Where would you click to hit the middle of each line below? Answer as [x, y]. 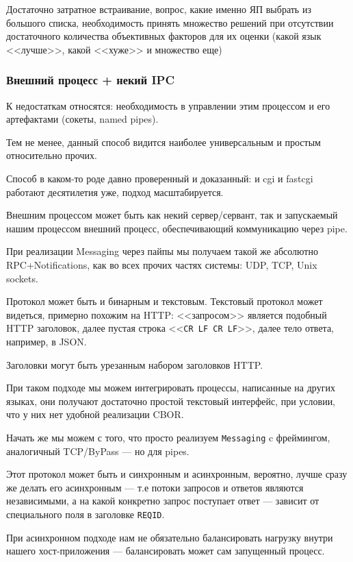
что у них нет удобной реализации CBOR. [95, 414]
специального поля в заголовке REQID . [86, 514]
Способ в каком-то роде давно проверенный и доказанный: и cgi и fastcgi [160, 178]
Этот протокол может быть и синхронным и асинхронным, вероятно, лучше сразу [177, 474]
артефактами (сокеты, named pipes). [82, 119]
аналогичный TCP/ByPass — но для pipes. [98, 451]
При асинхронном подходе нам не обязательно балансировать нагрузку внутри [170, 537]
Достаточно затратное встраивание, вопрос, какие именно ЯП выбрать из [159, 9]
